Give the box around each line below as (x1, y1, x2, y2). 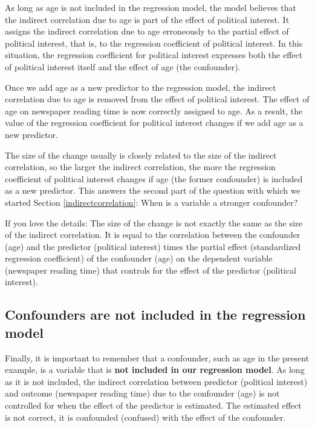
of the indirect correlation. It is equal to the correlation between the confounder (5, 228, 300, 241)
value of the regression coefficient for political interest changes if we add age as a (5, 116, 304, 129)
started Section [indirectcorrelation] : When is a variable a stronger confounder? (5, 196, 298, 208)
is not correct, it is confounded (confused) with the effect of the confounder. (5, 410, 286, 423)
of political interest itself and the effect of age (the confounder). (5, 60, 241, 73)
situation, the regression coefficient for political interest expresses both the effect (5, 48, 303, 61)
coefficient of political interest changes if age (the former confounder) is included (5, 172, 303, 185)
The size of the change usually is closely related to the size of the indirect (5, 148, 277, 161)
